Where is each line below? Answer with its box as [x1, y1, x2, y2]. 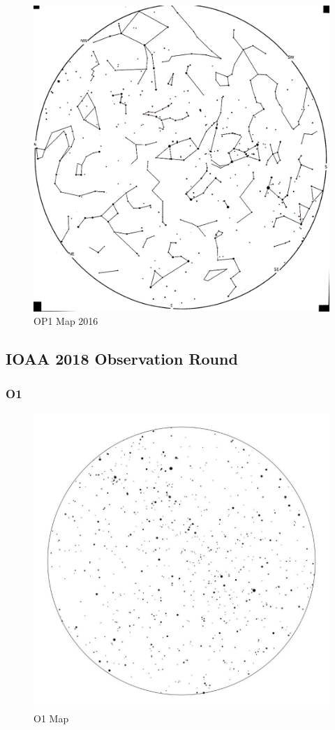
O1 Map [33, 711, 69, 726]
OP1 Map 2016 [33, 314, 98, 328]
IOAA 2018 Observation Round [6, 348, 238, 370]
